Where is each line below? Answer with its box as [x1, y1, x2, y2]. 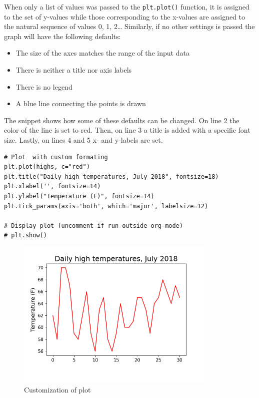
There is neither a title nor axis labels [15, 65, 132, 75]
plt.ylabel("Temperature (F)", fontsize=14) [4, 192, 154, 200]
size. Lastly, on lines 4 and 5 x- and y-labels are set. [4, 135, 163, 145]
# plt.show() [4, 232, 47, 239]
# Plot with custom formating [4, 153, 108, 161]
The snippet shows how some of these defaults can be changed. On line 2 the [4, 115, 239, 125]
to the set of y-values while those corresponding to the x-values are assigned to [4, 11, 245, 22]
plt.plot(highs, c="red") [4, 163, 90, 171]
